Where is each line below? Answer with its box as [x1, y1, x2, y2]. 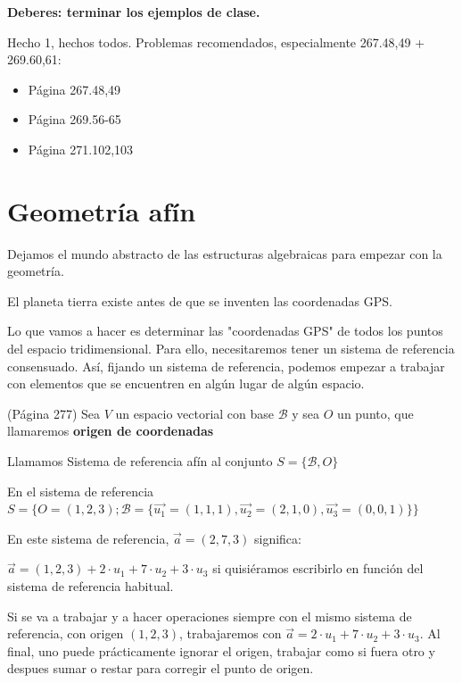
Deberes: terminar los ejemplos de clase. [7, 3, 260, 21]
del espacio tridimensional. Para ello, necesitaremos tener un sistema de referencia [7, 339, 455, 358]
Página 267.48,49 [28, 79, 121, 98]
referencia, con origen [7, 624, 124, 643]
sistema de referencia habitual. [7, 577, 174, 595]
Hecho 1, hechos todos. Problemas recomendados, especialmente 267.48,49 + [7, 32, 425, 51]
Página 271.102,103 [28, 139, 134, 158]
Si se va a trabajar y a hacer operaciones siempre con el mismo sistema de [7, 606, 412, 625]
